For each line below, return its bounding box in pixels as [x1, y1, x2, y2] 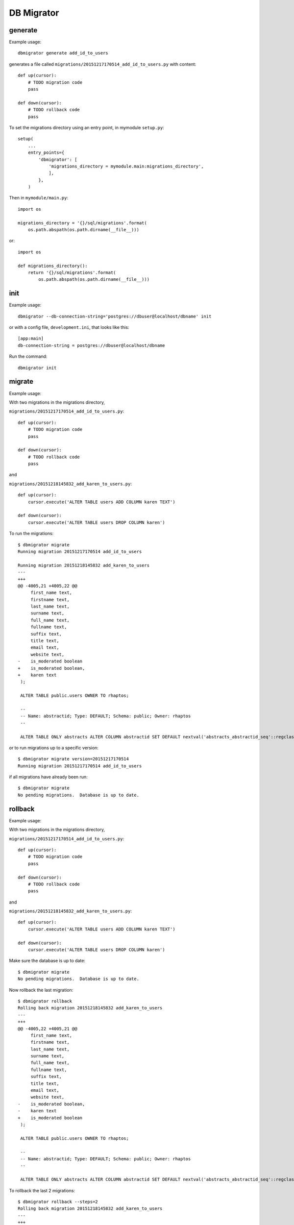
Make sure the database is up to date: [9, 958, 86, 964]
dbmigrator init [18, 365, 57, 370]
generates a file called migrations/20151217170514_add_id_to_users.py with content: [9, 61, 196, 67]
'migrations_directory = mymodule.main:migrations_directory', [49, 163, 204, 169]
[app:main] [18, 336, 44, 342]
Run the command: [9, 353, 48, 360]
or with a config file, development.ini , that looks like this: [9, 324, 129, 330]
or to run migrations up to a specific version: [9, 745, 99, 751]
